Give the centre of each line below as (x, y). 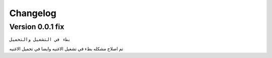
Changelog (33, 13)
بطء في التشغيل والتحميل (40, 40)
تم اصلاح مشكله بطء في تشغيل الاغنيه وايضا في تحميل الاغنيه (66, 48)
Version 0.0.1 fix (37, 27)
